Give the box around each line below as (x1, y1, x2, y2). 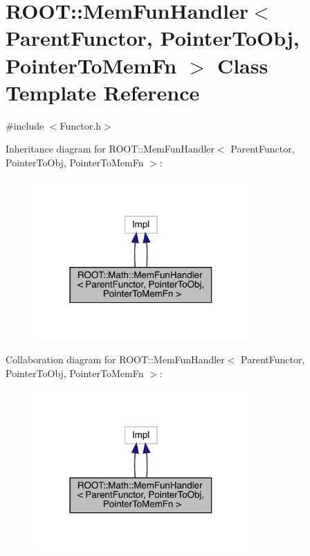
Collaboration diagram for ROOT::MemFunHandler (6, 352, 225, 367)
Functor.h (60, 118, 101, 132)
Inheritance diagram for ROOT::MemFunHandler (6, 141, 215, 156)
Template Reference (6, 78, 200, 106)
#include (6, 118, 44, 132)
